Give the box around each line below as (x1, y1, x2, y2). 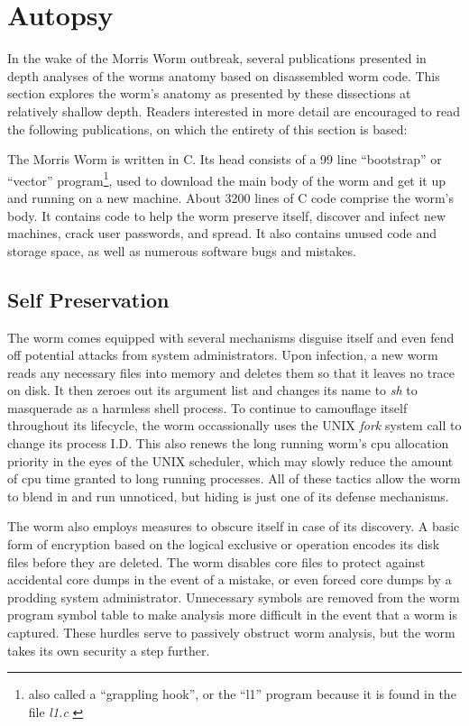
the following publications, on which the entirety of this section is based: (7, 119, 408, 138)
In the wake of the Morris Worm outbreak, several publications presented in (7, 49, 427, 68)
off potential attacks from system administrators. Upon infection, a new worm (7, 345, 438, 364)
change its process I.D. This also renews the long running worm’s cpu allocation (7, 434, 449, 453)
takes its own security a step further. (7, 640, 210, 659)
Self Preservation (7, 285, 170, 313)
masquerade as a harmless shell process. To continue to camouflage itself (7, 398, 408, 417)
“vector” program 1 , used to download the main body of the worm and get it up (7, 168, 446, 189)
